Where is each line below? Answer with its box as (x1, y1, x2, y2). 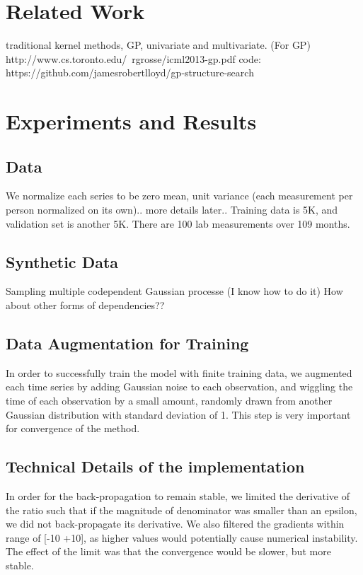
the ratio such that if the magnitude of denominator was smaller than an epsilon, (6, 502, 357, 517)
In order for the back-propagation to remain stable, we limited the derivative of (6, 489, 350, 504)
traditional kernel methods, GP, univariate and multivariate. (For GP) (6, 37, 311, 52)
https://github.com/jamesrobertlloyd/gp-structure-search (6, 65, 254, 80)
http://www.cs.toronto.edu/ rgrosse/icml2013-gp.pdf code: (6, 51, 261, 66)
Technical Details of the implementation (6, 455, 305, 477)
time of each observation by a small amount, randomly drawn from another (6, 393, 333, 408)
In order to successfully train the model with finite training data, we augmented (6, 365, 352, 380)
